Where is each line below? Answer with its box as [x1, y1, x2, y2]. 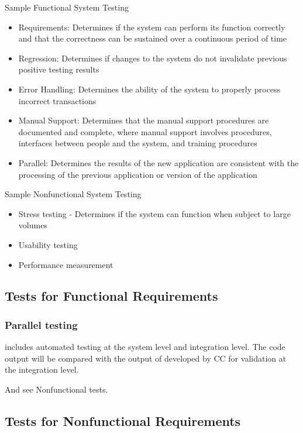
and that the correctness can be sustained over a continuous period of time [18, 32, 287, 44]
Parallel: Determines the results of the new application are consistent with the [18, 156, 299, 169]
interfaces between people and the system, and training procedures [18, 137, 257, 149]
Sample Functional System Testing [5, 1, 129, 13]
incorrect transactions [18, 94, 97, 106]
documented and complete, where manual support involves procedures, [18, 125, 272, 138]
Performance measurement [18, 258, 113, 270]
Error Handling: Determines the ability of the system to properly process [18, 83, 280, 95]
